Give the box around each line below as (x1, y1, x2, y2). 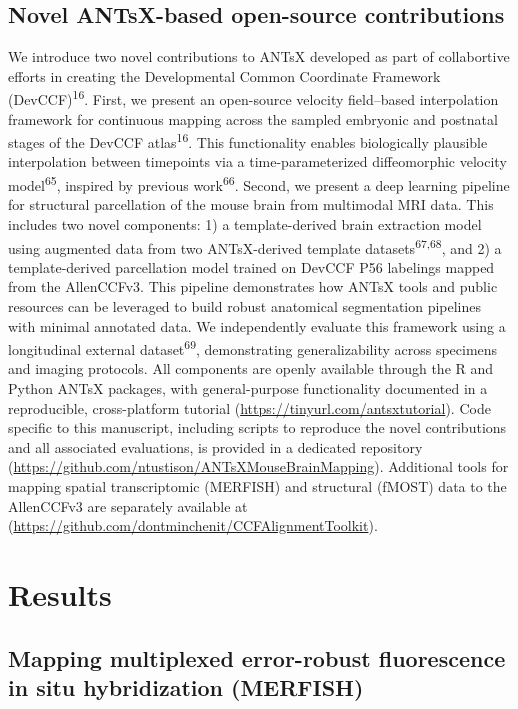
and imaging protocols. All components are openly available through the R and (8, 358, 494, 379)
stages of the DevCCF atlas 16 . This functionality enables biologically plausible (8, 129, 488, 152)
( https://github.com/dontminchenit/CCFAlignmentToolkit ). (8, 515, 378, 536)
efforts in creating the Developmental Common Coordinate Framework (8, 65, 441, 86)
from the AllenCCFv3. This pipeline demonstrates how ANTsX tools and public (8, 276, 498, 297)
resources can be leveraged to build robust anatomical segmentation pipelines (8, 295, 482, 316)
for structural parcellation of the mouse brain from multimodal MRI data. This (8, 194, 494, 215)
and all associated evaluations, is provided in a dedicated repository (8, 436, 423, 457)
